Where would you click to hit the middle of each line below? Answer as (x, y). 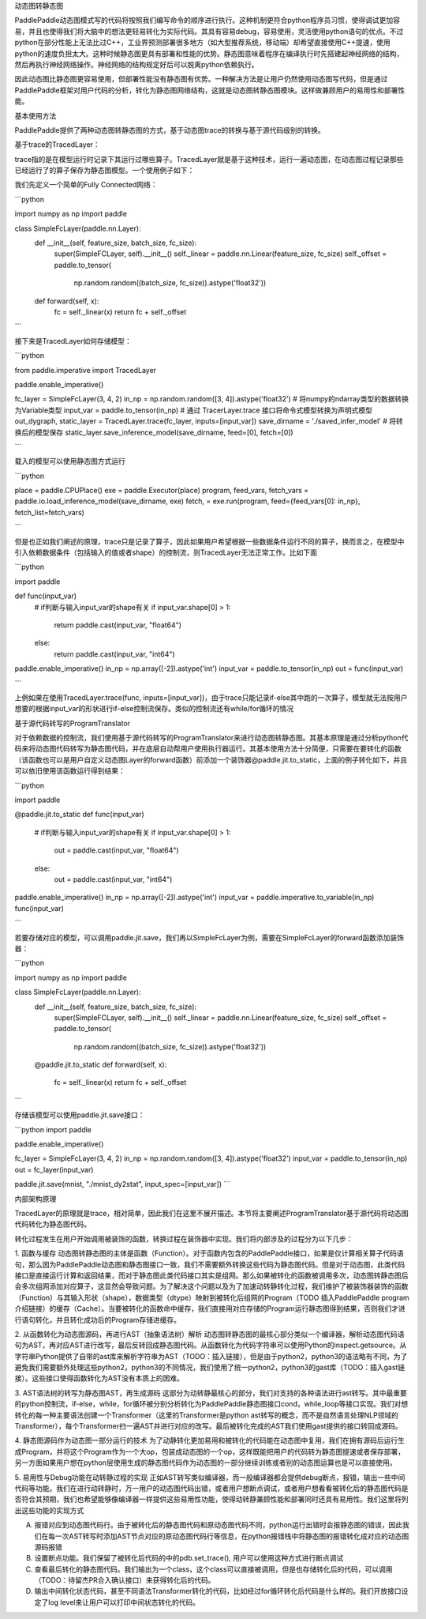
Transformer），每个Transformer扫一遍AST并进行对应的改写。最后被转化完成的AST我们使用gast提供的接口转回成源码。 (208, 1426)
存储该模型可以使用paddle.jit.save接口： (80, 1115)
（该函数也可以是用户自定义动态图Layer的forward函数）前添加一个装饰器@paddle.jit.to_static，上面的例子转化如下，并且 (211, 759)
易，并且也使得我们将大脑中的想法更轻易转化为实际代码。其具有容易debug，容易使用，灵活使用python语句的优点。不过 (209, 31)
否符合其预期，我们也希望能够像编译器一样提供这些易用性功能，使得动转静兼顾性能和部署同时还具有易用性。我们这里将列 (211, 1499)
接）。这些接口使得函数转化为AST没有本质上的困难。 (99, 1378)
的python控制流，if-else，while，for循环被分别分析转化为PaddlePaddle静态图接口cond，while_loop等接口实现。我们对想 (211, 1404)
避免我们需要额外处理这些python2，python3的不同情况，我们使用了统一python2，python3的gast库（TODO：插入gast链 (210, 1368)
